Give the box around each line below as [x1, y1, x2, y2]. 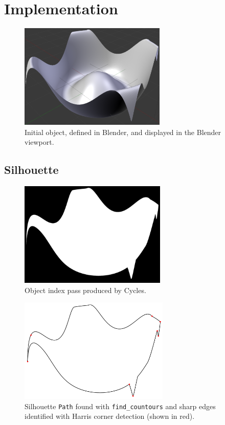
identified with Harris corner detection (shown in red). [25, 411, 195, 421]
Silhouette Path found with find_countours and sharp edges [25, 400, 216, 411]
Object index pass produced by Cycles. [25, 284, 146, 295]
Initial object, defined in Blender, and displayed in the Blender [25, 126, 221, 137]
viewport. [25, 137, 54, 147]
